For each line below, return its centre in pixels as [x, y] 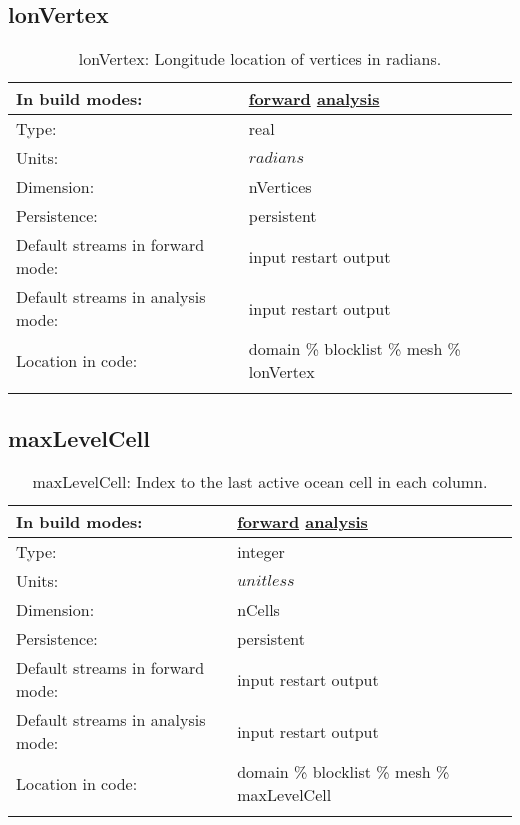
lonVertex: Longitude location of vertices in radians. [260, 59]
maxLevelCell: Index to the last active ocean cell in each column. [260, 482]
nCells [258, 610]
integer [261, 552]
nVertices [280, 187]
